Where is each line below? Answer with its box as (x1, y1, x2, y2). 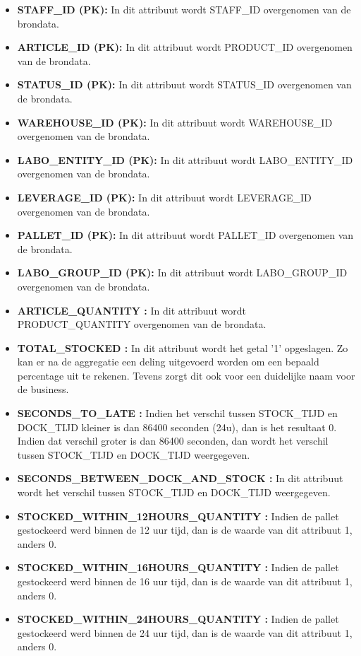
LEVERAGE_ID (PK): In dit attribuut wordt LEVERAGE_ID (17, 189, 312, 204)
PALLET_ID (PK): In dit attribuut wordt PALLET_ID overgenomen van (17, 228, 354, 242)
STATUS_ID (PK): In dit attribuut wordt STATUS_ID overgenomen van (17, 77, 352, 92)
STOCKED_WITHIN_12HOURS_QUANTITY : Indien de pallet (17, 508, 339, 523)
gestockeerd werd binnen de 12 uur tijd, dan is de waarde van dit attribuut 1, (17, 522, 353, 537)
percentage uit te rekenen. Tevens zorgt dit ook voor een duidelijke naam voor (17, 368, 355, 382)
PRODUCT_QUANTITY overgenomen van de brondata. (17, 317, 267, 332)
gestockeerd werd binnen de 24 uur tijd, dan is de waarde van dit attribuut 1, (17, 625, 353, 640)
